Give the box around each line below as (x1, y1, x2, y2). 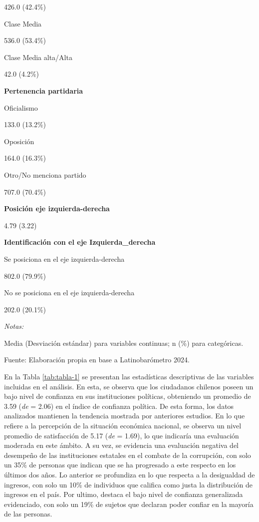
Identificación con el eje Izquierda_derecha (4, 237, 156, 247)
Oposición (4, 136, 34, 146)
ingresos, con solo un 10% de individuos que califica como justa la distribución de (4, 479, 253, 489)
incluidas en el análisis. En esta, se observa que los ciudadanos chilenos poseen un (4, 381, 254, 391)
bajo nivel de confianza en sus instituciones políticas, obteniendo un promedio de (4, 391, 251, 401)
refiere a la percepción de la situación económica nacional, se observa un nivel (4, 420, 242, 431)
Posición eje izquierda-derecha (4, 203, 110, 214)
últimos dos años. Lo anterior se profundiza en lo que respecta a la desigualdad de (4, 469, 255, 479)
